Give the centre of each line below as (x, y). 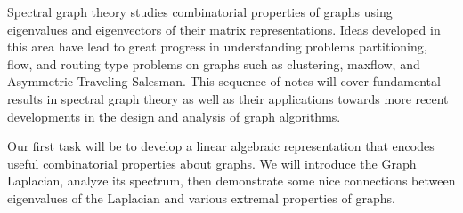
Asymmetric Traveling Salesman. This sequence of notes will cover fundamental (224, 81)
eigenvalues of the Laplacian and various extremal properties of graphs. (201, 197)
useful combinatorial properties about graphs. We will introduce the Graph (212, 163)
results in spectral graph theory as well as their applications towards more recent (228, 98)
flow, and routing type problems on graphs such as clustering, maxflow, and (214, 63)
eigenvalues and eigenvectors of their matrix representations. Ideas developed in (224, 29)
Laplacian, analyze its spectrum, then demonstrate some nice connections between (231, 181)
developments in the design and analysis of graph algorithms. (174, 116)
